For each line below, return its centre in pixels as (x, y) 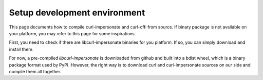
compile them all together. (35, 71)
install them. (21, 49)
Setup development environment (77, 13)
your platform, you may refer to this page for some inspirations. (73, 33)
